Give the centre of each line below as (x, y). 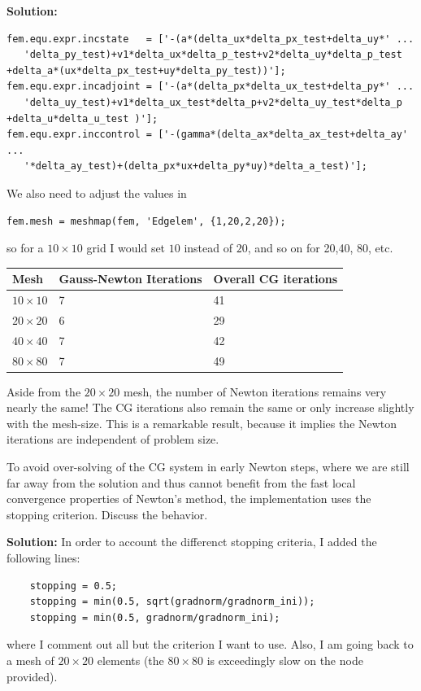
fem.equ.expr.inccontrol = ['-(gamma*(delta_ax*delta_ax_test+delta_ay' (207, 135)
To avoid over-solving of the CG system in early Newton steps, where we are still (208, 467)
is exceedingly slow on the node (285, 660)
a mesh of (30, 660)
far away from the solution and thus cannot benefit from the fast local (181, 482)
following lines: (43, 558)
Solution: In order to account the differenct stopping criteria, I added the (192, 542)
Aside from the (44, 391)
